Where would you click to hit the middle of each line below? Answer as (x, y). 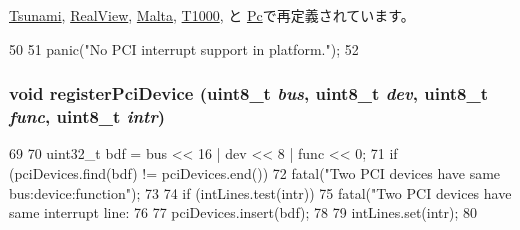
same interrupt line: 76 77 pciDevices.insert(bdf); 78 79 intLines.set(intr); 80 (243, 212)
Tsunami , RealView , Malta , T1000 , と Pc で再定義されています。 (212, 15)
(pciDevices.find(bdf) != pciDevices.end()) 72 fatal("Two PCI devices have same (255, 172)
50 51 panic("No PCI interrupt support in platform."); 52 (184, 48)
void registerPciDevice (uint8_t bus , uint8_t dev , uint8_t (249, 93)
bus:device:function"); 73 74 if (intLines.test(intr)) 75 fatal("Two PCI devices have (260, 192)
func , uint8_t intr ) (87, 116)
